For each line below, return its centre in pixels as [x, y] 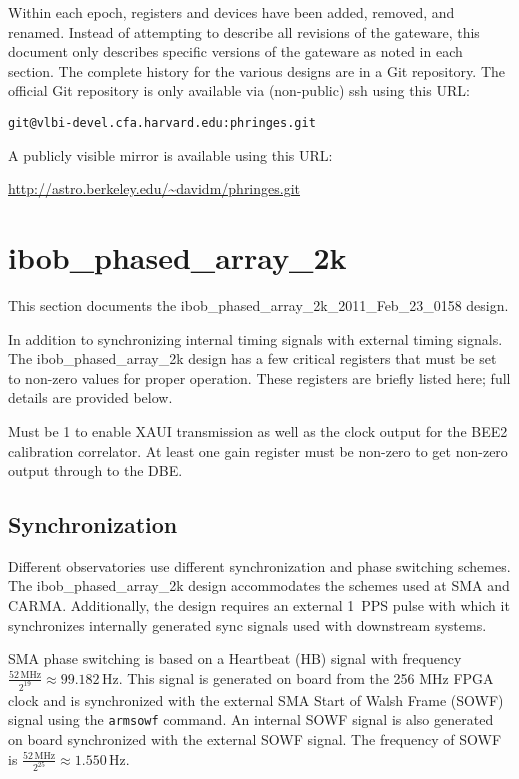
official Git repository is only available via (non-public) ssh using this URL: [239, 90]
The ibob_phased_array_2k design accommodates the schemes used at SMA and [259, 585]
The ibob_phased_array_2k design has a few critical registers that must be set [252, 358]
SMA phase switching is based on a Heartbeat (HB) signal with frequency [235, 658]
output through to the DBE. [95, 470]
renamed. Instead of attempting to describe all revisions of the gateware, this [244, 31]
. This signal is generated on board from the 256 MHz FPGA [306, 677]
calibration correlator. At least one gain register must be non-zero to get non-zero [258, 450]
